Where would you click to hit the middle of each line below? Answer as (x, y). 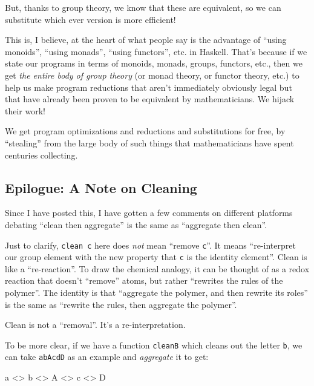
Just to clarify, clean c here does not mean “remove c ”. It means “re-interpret (150, 245)
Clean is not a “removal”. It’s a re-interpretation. (95, 325)
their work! (25, 110)
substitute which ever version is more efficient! (90, 19)
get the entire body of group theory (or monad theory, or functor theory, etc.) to (152, 75)
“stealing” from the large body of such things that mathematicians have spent (149, 142)
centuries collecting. (41, 155)
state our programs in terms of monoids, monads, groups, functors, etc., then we (154, 63)
